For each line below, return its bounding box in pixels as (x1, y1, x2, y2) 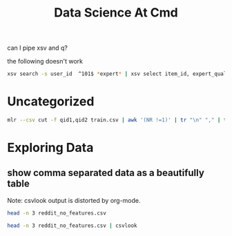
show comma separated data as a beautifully (7, 167, 205, 179)
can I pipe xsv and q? (7, 43, 68, 52)
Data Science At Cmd (54, 5, 178, 21)
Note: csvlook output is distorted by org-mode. (7, 196, 141, 204)
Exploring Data (7, 140, 94, 156)
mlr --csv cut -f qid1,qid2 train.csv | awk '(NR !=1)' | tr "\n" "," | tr (7, 117, 230, 124)
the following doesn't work (7, 57, 83, 66)
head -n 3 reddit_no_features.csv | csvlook (7, 222, 137, 229)
